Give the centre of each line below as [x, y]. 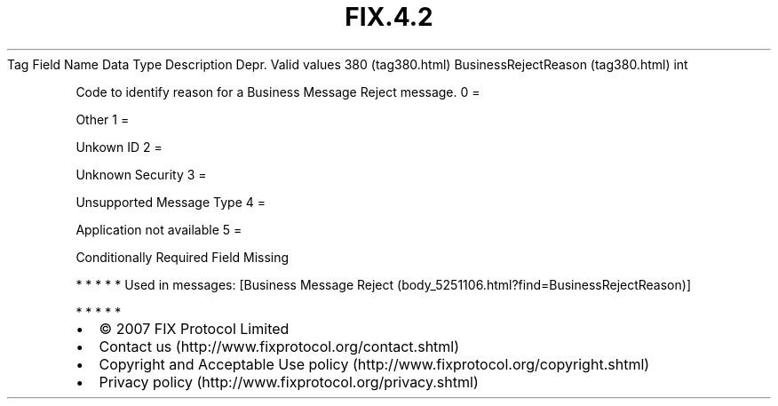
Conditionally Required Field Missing [183, 257]
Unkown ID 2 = [119, 147]
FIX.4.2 [389, 17]
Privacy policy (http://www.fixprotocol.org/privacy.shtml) [289, 382]
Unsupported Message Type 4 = [171, 202]
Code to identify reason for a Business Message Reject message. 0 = [278, 92]
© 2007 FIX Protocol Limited [194, 328]
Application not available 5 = [159, 229]
